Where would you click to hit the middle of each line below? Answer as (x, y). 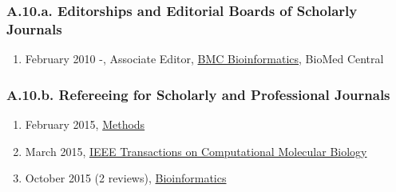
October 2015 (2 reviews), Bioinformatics (126, 178)
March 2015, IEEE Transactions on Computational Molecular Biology (196, 151)
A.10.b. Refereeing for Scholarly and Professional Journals (198, 94)
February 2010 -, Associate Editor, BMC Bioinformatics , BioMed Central (204, 59)
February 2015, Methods (85, 124)
